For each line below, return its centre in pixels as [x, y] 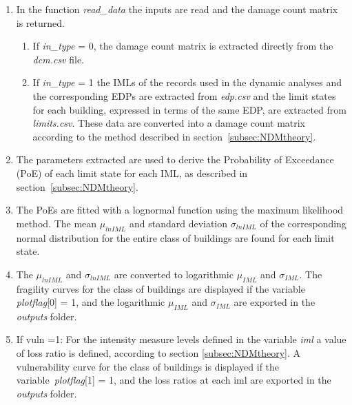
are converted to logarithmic [174, 274]
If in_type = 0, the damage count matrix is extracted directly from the [183, 46]
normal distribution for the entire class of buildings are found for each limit [175, 237]
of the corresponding [303, 223]
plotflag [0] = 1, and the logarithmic [91, 302]
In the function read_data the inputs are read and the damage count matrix [177, 9]
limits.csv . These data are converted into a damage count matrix [169, 123]
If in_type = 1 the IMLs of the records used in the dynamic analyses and [187, 82]
